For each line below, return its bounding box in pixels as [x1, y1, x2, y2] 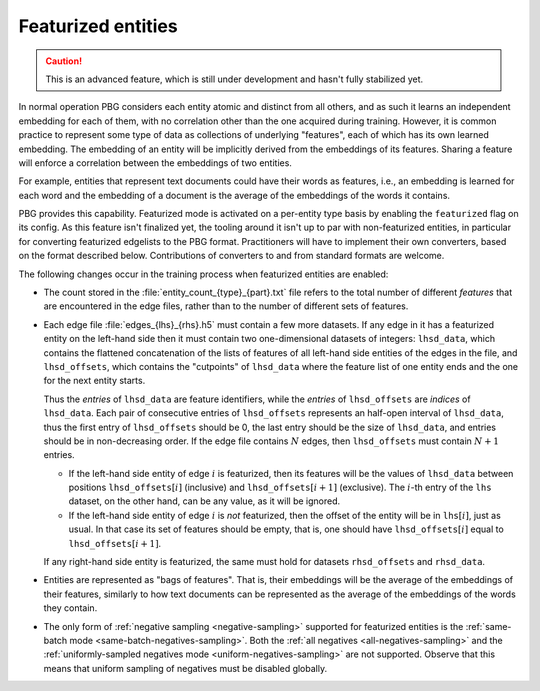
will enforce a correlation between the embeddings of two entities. [18, 156, 292, 169]
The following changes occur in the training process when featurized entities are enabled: [18, 268, 389, 280]
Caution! [45, 55, 83, 67]
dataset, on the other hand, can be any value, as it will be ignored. [68, 495, 341, 507]
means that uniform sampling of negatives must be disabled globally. [43, 662, 328, 674]
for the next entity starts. [43, 375, 146, 387]
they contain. [43, 602, 98, 614]
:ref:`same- [465, 620, 512, 632]
